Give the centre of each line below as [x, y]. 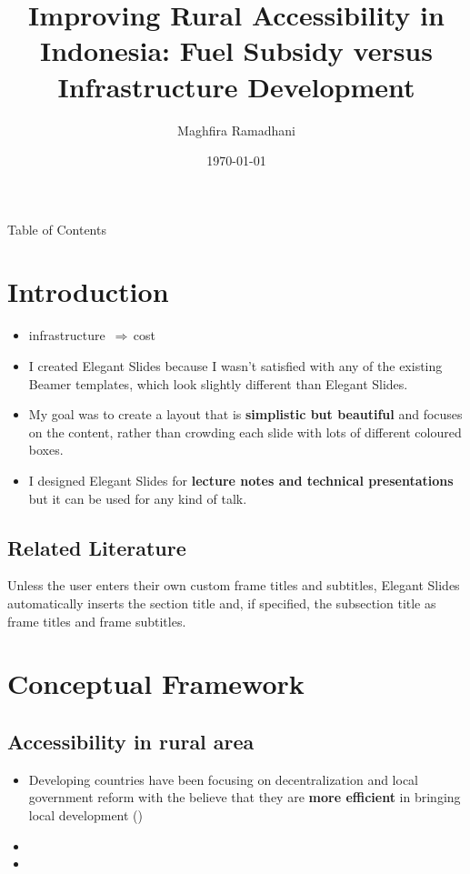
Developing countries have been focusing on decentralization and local [224, 779]
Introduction [88, 291]
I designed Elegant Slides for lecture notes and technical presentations [241, 480]
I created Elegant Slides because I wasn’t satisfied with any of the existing [235, 366]
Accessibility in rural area [131, 741]
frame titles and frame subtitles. [97, 621]
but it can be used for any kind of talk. [138, 498]
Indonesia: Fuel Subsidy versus [236, 50]
